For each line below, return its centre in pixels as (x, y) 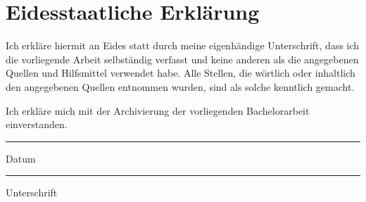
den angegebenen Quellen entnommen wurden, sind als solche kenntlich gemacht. (180, 86)
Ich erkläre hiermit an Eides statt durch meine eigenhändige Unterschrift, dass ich (183, 45)
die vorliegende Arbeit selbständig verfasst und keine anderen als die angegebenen (182, 59)
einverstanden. (37, 124)
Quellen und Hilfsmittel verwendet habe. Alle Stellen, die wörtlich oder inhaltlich (181, 73)
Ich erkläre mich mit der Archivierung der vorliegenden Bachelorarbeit (158, 110)
